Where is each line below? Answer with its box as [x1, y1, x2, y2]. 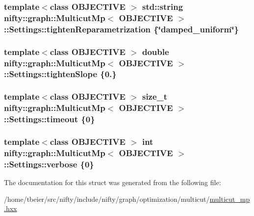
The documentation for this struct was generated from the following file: [4, 177, 221, 188]
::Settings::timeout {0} [4, 113, 95, 125]
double [142, 45, 169, 57]
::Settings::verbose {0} [4, 158, 94, 170]
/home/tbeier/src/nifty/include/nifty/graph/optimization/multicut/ [4, 193, 210, 204]
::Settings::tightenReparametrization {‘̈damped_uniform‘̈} [4, 23, 239, 35]
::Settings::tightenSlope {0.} [4, 68, 117, 80]
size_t [142, 90, 168, 103]
